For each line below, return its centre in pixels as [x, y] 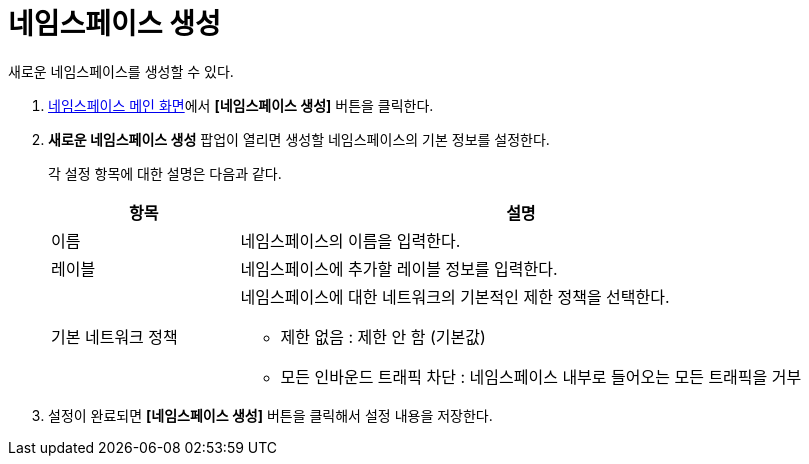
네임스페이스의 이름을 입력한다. [350, 240]
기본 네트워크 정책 [114, 336]
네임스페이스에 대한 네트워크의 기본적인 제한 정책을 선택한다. [455, 296]
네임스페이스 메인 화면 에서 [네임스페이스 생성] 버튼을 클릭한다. [241, 105]
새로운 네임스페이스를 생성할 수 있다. [121, 71]
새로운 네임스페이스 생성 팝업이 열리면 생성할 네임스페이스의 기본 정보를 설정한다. [299, 139]
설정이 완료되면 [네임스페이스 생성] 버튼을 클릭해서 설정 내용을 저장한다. [270, 415]
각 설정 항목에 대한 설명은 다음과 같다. [165, 173]
